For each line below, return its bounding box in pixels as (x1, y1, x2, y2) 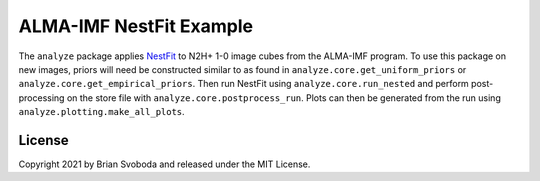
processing (18, 91, 65, 104)
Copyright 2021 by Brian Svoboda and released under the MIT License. (18, 158, 311, 170)
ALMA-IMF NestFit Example (18, 15, 254, 37)
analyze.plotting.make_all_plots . (18, 106, 185, 118)
